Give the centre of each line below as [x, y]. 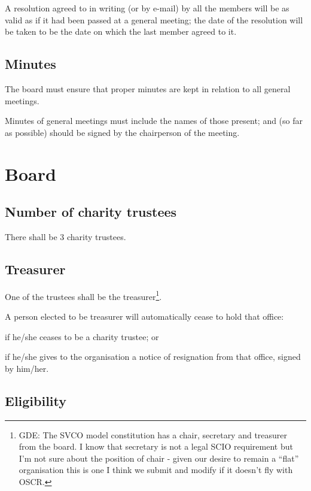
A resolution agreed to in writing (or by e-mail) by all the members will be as [147, 8]
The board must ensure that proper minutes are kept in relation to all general [148, 88]
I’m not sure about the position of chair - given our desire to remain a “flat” [159, 458]
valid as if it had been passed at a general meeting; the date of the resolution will [154, 19]
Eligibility [36, 400]
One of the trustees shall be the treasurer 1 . [83, 295]
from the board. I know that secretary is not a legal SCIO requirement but [156, 446]
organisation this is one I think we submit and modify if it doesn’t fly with [156, 470]
